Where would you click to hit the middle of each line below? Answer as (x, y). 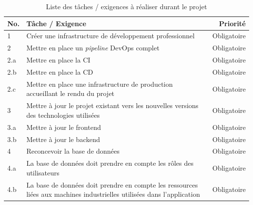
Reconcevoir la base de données (73, 151)
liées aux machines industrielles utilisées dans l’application (113, 194)
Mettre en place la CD (60, 71)
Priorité (232, 23)
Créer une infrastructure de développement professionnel (110, 36)
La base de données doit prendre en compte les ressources (112, 184)
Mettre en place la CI (58, 60)
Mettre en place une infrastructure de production (100, 84)
